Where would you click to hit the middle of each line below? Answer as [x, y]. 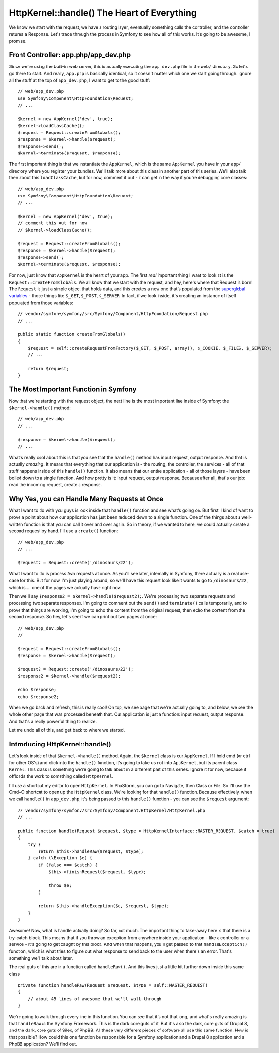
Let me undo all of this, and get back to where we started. [67, 730]
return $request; [48, 369]
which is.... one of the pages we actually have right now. [65, 587]
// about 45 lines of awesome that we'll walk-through [95, 999]
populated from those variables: [41, 303]
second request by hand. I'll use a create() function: [63, 531]
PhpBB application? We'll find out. [43, 1044]
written [16, 524]
